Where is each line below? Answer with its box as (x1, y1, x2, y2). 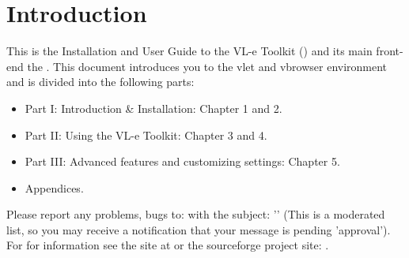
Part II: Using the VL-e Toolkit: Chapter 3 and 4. (25, 126, 267, 143)
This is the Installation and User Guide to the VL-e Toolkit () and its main (6, 43, 373, 59)
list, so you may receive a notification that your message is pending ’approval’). (6, 221, 391, 237)
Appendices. (25, 179, 84, 196)
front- (376, 43, 403, 59)
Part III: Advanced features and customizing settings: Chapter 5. (25, 153, 340, 170)
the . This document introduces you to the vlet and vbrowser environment (27, 58, 388, 74)
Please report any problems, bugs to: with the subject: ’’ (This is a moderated (6, 206, 385, 222)
